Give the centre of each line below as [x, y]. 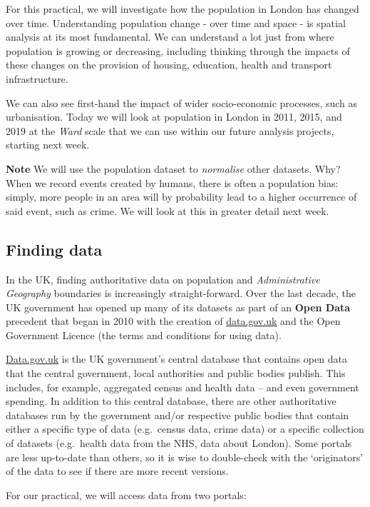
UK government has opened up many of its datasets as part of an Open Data [178, 307]
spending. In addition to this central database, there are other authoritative [171, 401]
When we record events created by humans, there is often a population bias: [172, 182]
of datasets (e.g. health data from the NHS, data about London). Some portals [179, 443]
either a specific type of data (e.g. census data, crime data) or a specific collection [185, 429]
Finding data [54, 249]
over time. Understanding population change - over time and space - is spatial [176, 22]
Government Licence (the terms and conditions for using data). [144, 335]
